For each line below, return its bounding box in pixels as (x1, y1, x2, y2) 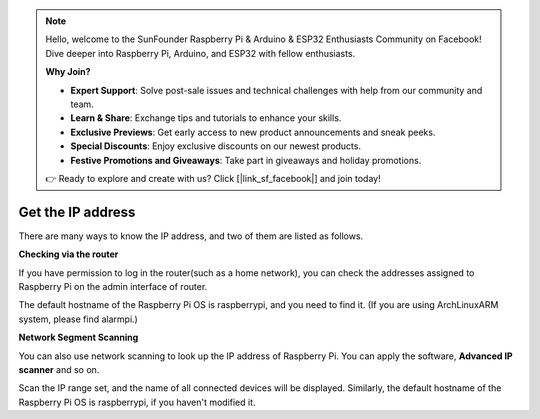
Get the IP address (18, 203, 136, 220)
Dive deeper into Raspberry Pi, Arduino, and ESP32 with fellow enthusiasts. (45, 47, 356, 59)
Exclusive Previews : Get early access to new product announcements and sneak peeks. (70, 126, 436, 138)
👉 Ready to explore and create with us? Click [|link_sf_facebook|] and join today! (45, 172, 381, 184)
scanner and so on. (18, 363, 100, 375)
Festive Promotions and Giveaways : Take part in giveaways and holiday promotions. (70, 154, 422, 166)
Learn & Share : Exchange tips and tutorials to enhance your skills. (70, 112, 342, 124)
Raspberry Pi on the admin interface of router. (18, 280, 208, 292)
